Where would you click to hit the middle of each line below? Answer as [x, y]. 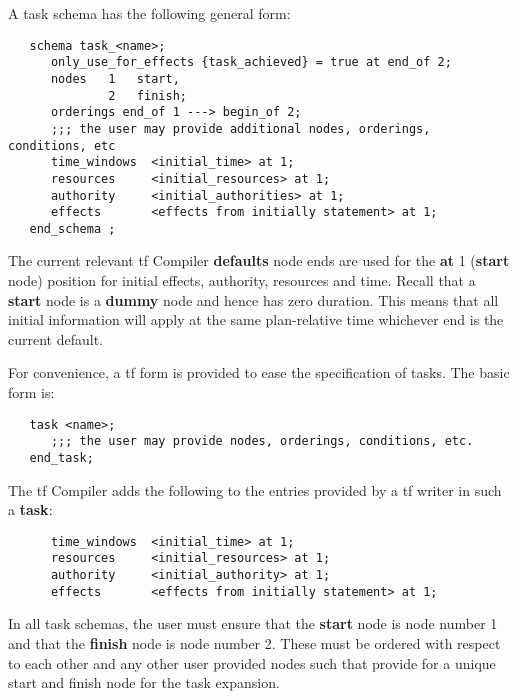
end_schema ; [72, 228]
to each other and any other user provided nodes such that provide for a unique [252, 662]
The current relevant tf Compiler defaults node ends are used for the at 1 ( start [259, 260]
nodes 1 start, [115, 78]
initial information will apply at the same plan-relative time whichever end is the [256, 319]
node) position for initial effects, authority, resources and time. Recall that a [242, 280]
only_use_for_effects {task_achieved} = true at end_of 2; [251, 62]
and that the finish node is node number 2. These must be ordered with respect [254, 643]
